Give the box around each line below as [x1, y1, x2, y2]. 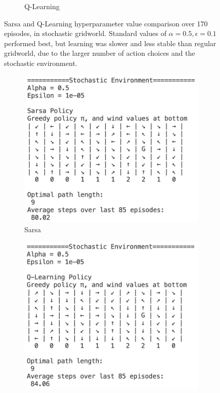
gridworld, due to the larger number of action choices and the [4, 48, 195, 58]
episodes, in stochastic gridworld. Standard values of [4, 28, 167, 39]
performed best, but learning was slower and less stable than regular [4, 38, 216, 48]
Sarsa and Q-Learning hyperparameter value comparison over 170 [4, 18, 208, 28]
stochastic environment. [4, 57, 78, 68]
